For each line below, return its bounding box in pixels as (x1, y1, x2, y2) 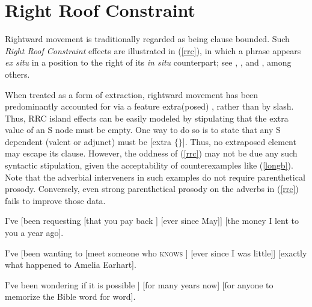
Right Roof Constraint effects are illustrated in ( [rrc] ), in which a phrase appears (5, 44, 301, 57)
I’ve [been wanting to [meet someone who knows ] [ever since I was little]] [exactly (5, 246, 307, 259)
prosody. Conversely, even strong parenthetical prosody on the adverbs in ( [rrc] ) (5, 182, 299, 195)
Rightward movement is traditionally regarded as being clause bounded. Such (5, 33, 290, 45)
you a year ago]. (5, 226, 64, 239)
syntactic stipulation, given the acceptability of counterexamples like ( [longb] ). (5, 159, 293, 172)
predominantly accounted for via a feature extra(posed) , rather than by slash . (5, 100, 294, 113)
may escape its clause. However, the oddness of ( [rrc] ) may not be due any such (5, 147, 298, 160)
